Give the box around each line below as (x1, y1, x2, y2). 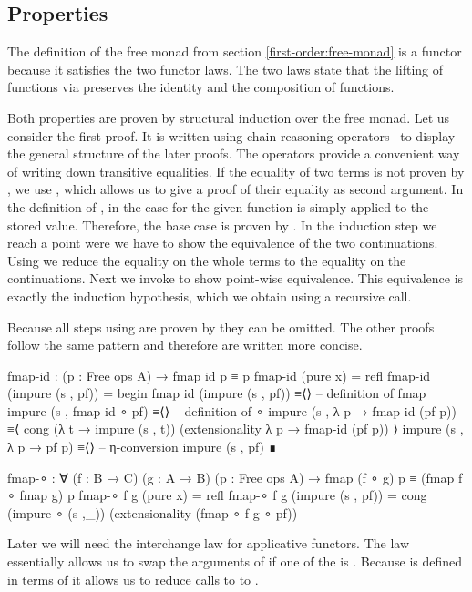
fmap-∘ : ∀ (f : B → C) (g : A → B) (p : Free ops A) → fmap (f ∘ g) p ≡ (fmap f (7, 467, 463, 486)
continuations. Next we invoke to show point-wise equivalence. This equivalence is (7, 269, 464, 288)
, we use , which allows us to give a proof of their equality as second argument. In (7, 179, 464, 199)
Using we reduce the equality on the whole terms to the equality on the (7, 250, 406, 270)
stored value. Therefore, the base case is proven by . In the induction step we (7, 215, 437, 234)
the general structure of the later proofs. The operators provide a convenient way (7, 144, 460, 163)
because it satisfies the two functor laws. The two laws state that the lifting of (7, 59, 444, 78)
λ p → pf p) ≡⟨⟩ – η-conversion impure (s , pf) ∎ (7, 437, 277, 456)
